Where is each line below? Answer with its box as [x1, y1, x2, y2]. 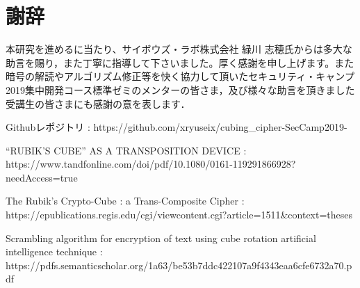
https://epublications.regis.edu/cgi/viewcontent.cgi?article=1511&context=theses [6, 207, 353, 222]
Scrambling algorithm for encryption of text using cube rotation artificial [6, 230, 316, 245]
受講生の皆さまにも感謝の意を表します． [6, 96, 190, 111]
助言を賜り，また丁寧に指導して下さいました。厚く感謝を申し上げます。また [6, 55, 354, 70]
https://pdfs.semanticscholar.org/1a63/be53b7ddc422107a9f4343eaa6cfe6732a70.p [6, 257, 352, 272]
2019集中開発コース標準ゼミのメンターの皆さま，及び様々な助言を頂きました [6, 82, 355, 97]
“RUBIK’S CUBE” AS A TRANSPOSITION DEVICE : [6, 143, 247, 157]
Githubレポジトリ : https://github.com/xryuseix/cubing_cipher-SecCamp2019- [6, 120, 347, 134]
